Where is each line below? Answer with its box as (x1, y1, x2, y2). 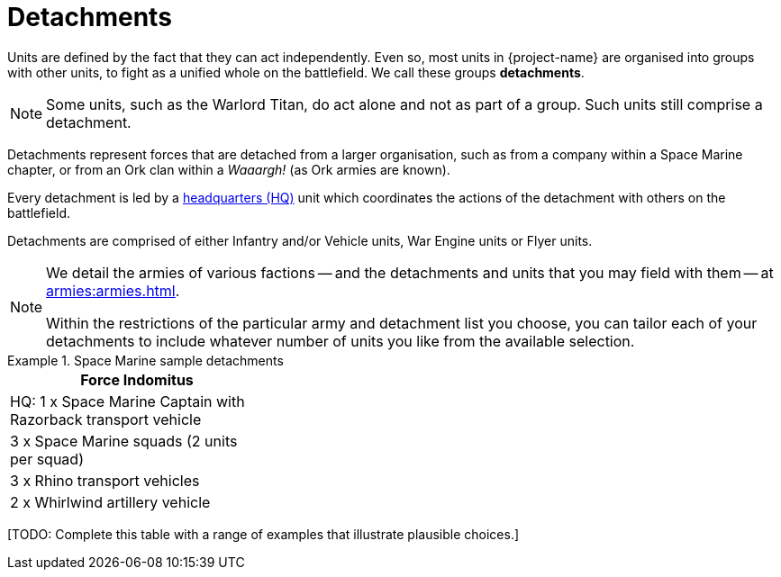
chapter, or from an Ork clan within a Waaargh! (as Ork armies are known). (7, 161, 450, 177)
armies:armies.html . (46, 281, 180, 300)
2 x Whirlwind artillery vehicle (10, 492, 211, 511)
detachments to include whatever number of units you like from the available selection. (46, 331, 635, 350)
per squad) (10, 449, 84, 468)
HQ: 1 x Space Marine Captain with (10, 392, 245, 410)
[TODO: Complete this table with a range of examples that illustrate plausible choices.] (7, 526, 520, 542)
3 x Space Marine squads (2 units (10, 431, 238, 450)
